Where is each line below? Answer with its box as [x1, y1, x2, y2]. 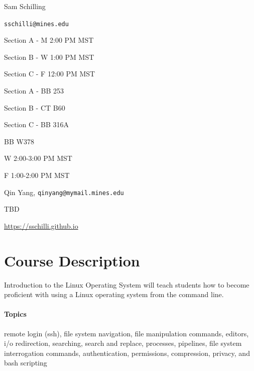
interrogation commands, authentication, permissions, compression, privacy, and [4, 347, 250, 358]
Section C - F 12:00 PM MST [4, 68, 95, 79]
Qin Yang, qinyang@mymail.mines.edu [4, 187, 124, 197]
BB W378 [4, 136, 34, 146]
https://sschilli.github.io [4, 220, 78, 231]
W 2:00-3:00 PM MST [4, 153, 72, 163]
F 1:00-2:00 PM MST [4, 170, 70, 180]
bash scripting [4, 357, 47, 368]
